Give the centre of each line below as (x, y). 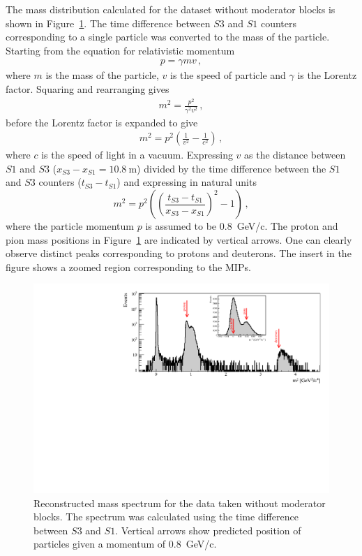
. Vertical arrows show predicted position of (208, 530)
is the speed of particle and (228, 75)
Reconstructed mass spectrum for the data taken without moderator (180, 503)
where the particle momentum (70, 226)
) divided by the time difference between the (232, 168)
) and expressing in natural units (187, 182)
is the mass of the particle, (102, 75)
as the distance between (295, 155)
